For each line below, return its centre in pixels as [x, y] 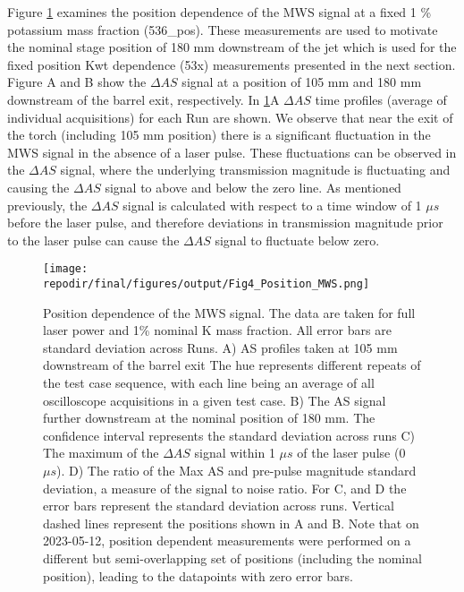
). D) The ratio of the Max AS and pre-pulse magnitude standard [236, 470]
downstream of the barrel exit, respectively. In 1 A [143, 99]
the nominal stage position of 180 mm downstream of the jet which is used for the [232, 47]
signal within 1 [235, 453]
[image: [66, 269]
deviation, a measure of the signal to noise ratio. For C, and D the [225, 488]
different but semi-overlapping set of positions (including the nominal [232, 558]
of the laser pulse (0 [351, 453]
